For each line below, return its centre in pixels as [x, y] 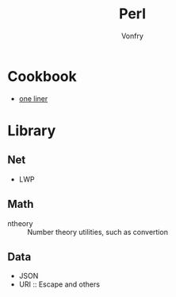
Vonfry [132, 36]
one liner [33, 98]
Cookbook [42, 76]
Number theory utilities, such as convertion [98, 232]
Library [32, 130]
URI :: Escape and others [59, 284]
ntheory [20, 223]
